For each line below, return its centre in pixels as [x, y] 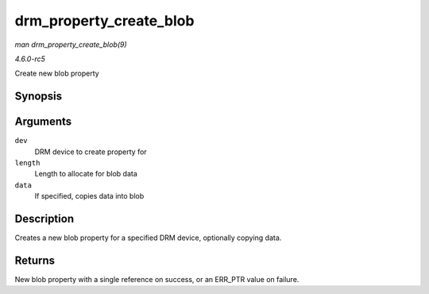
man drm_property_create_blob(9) [71, 44]
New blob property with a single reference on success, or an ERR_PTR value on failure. [157, 280]
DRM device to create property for [91, 152]
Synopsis [39, 97]
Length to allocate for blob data [86, 174]
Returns [35, 260]
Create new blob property [57, 73]
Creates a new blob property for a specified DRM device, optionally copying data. [148, 238]
